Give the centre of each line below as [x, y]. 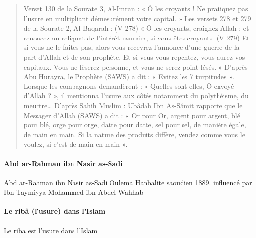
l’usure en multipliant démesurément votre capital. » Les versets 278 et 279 [137, 18]
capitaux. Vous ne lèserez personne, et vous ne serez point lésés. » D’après [135, 66]
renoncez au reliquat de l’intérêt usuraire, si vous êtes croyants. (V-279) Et [136, 37]
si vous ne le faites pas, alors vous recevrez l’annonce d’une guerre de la [131, 47]
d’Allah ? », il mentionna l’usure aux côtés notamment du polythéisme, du [136, 96]
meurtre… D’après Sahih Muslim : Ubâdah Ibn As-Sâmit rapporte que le [133, 105]
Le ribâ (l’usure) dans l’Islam [55, 211]
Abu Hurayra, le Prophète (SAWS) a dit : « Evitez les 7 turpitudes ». [129, 76]
